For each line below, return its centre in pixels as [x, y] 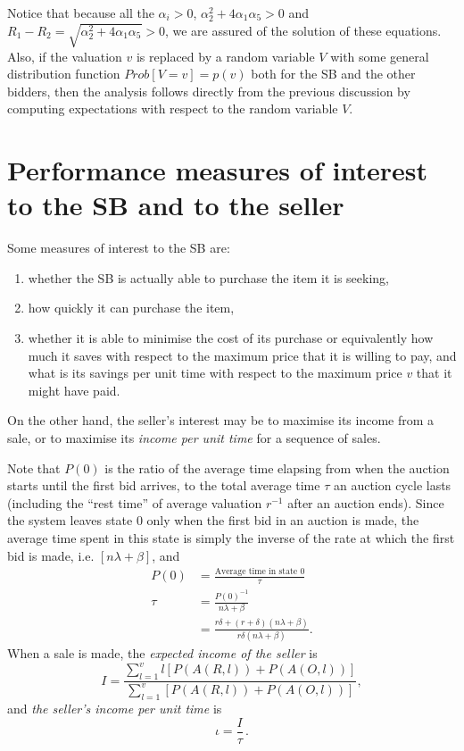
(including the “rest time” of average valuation [135, 502]
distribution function [64, 74]
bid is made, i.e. [51, 555]
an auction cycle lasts [392, 485]
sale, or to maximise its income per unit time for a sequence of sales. [194, 437]
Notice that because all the [81, 13]
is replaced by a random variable [225, 56]
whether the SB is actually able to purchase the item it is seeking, [209, 277]
